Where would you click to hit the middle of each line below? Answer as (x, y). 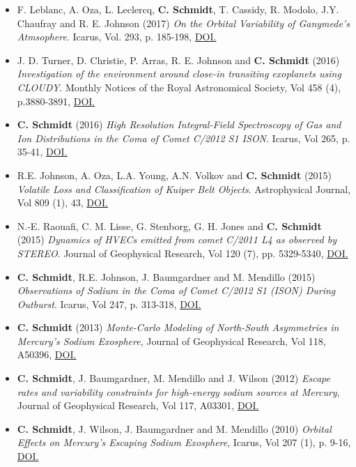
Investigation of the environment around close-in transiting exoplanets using (179, 74)
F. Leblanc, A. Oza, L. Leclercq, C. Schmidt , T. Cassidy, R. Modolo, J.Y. (178, 9)
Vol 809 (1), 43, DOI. (62, 202)
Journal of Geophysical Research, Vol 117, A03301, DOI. (138, 405)
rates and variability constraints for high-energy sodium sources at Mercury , (178, 391)
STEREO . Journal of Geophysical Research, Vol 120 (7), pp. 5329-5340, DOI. (183, 253)
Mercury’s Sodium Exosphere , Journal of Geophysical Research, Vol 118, (171, 340)
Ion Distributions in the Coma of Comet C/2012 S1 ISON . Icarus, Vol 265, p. (184, 138)
